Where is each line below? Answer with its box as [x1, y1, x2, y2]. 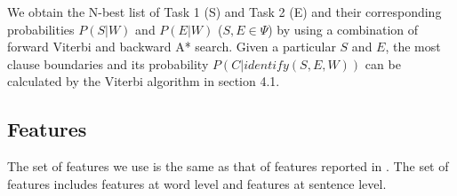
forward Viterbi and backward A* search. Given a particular [7, 37, 336, 56]
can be [365, 54, 401, 73]
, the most [385, 37, 441, 56]
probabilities [7, 20, 75, 38]
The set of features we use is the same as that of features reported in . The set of [7, 157, 449, 176]
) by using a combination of [268, 20, 419, 38]
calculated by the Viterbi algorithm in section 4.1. [7, 72, 280, 90]
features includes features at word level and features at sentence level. [7, 174, 387, 192]
